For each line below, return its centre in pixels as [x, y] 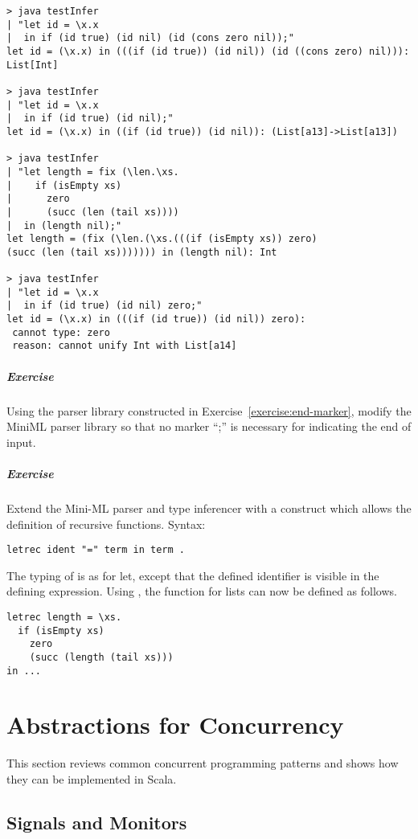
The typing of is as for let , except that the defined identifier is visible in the [193, 575]
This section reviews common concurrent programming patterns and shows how [203, 763]
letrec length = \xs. [64, 617]
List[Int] [33, 65]
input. [21, 442]
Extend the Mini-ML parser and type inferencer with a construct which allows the [209, 507]
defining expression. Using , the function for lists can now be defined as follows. [202, 591]
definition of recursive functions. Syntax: [106, 524]
